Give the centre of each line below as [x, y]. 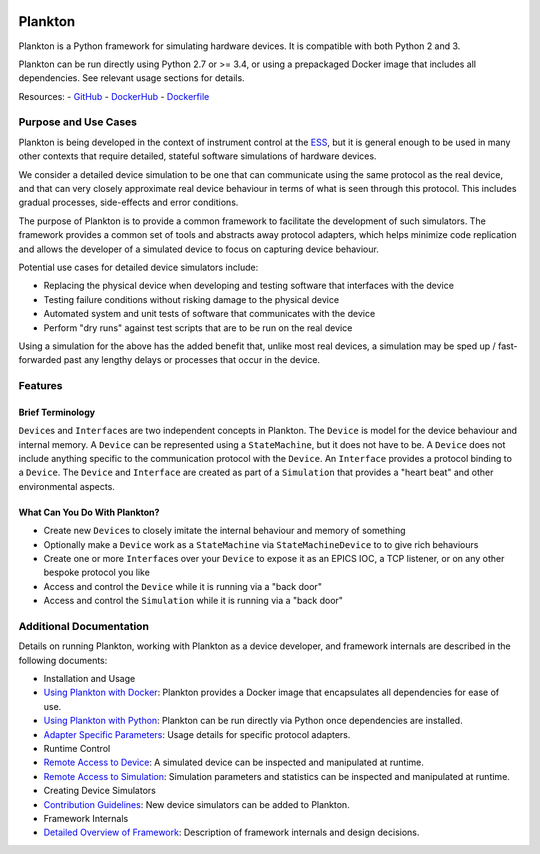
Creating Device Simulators [100, 791]
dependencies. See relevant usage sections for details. [131, 78]
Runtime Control [77, 749]
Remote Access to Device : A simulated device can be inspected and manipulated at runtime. [234, 762]
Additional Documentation [84, 626]
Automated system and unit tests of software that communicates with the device [209, 314]
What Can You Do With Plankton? [89, 512]
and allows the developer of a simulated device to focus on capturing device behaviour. [198, 249]
